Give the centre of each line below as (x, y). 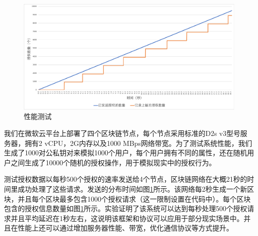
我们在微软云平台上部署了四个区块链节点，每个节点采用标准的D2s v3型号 (122, 133)
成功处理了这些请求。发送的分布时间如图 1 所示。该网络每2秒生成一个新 (132, 188)
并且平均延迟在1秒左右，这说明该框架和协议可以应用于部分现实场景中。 (127, 218)
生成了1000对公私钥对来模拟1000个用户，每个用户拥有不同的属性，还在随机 (126, 153)
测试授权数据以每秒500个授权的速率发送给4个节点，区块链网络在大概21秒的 (126, 179)
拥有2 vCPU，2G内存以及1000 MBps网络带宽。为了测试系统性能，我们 (138, 143)
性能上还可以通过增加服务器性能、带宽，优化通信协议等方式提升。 (125, 228)
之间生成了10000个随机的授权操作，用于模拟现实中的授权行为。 (113, 162)
